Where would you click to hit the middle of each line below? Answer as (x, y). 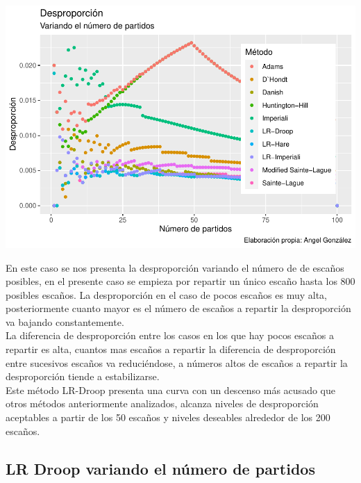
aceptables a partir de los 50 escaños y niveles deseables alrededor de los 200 (168, 417)
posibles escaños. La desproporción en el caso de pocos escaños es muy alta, (166, 294)
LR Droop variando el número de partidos (160, 468)
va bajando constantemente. (65, 321)
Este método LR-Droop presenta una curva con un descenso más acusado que (170, 390)
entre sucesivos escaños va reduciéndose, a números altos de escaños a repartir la (177, 362)
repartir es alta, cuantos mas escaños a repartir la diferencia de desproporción (171, 349)
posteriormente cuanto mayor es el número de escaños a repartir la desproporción (178, 308)
